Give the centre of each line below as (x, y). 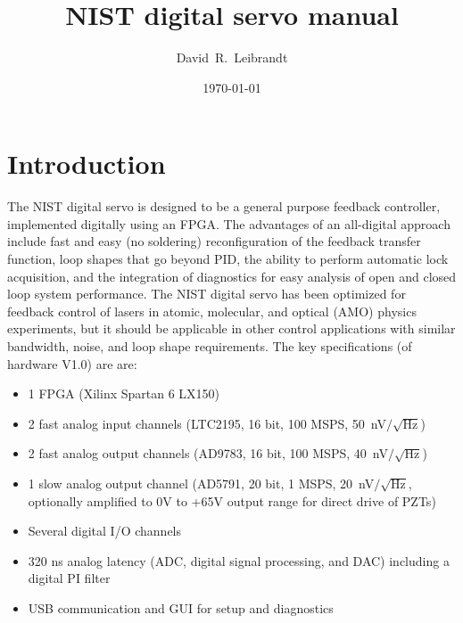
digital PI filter (69, 578)
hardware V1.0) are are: (72, 363)
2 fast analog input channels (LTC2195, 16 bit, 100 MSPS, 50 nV (207, 423)
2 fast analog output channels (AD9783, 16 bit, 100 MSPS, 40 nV (208, 453)
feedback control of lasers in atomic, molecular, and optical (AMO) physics (212, 311)
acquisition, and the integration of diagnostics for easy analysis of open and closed (232, 276)
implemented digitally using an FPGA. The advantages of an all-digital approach (229, 223)
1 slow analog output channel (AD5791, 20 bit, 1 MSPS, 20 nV (201, 483)
